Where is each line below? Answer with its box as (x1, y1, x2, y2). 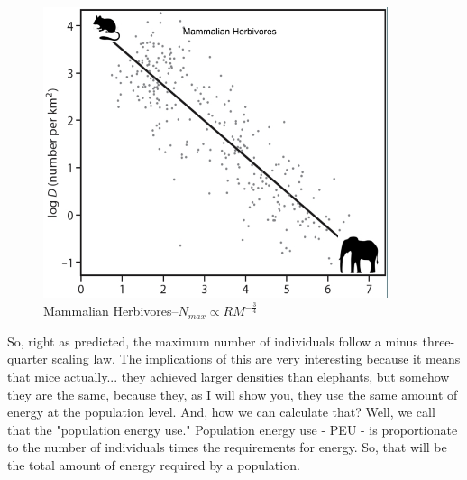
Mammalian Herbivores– (43, 301, 179, 320)
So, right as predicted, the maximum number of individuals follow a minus (7, 331, 418, 350)
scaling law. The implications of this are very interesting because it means (51, 349, 461, 368)
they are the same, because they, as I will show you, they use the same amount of (7, 384, 458, 403)
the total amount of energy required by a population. (7, 455, 300, 474)
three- (422, 331, 455, 350)
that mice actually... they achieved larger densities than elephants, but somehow (7, 366, 450, 385)
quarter (7, 349, 48, 368)
